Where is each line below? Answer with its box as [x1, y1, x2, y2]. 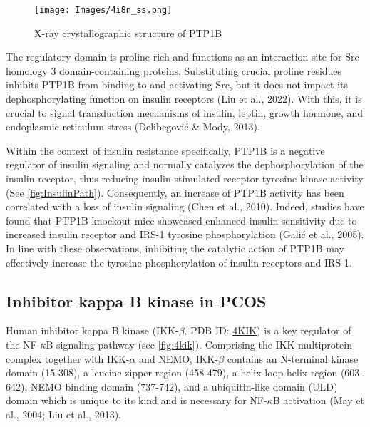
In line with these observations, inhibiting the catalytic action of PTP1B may [6, 240, 344, 255]
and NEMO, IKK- [139, 351, 219, 366]
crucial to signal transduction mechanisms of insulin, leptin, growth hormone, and [6, 105, 364, 120]
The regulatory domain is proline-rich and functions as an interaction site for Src [6, 49, 359, 64]
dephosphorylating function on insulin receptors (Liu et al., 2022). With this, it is [6, 91, 362, 106]
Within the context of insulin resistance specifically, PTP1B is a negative [6, 143, 325, 158]
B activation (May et [272, 393, 364, 408]
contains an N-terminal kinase [227, 351, 359, 366]
